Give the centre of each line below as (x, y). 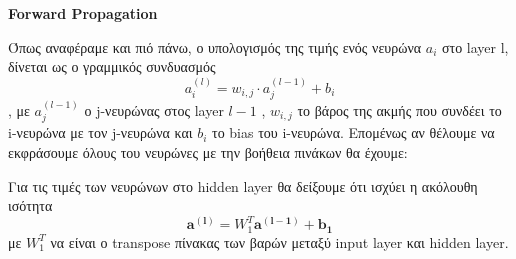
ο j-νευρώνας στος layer (154, 110)
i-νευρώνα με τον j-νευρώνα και (100, 132)
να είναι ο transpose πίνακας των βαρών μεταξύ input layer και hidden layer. (279, 241)
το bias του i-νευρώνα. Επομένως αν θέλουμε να (353, 132)
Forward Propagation (83, 13)
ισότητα (30, 205)
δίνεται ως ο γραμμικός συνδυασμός (112, 66)
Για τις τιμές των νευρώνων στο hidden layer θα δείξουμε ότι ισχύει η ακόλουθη (243, 185)
